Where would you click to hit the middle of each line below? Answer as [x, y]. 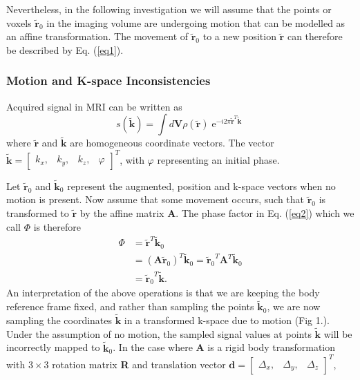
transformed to [38, 212]
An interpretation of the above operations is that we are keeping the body [163, 293]
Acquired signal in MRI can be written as [94, 106]
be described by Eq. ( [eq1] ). [65, 49]
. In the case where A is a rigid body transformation [224, 347]
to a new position [239, 36]
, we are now [294, 306]
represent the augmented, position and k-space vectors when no [201, 186]
